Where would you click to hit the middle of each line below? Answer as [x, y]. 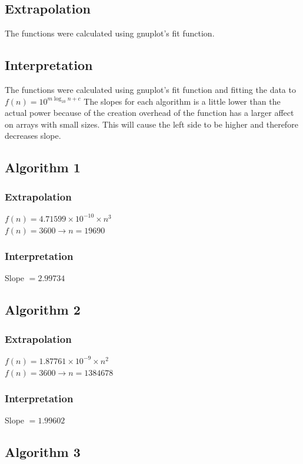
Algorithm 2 [43, 310]
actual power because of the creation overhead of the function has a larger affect [149, 113]
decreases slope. [33, 136]
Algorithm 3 [43, 452]
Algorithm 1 [43, 167]
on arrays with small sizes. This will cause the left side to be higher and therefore [151, 124]
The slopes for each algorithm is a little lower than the [182, 101]
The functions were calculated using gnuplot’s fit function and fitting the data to [150, 89]
